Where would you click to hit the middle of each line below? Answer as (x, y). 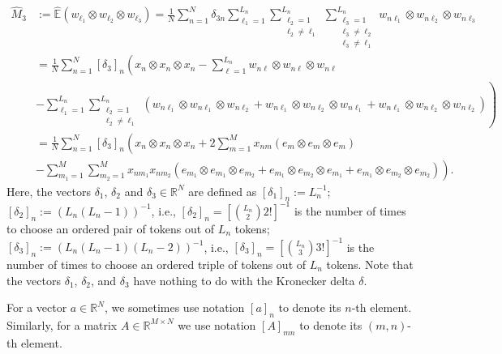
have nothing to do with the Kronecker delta (244, 280)
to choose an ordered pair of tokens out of (111, 228)
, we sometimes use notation (174, 307)
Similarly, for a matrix (62, 324)
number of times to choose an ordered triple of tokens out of (157, 264)
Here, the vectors (49, 191)
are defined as (223, 191)
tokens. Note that (370, 264)
